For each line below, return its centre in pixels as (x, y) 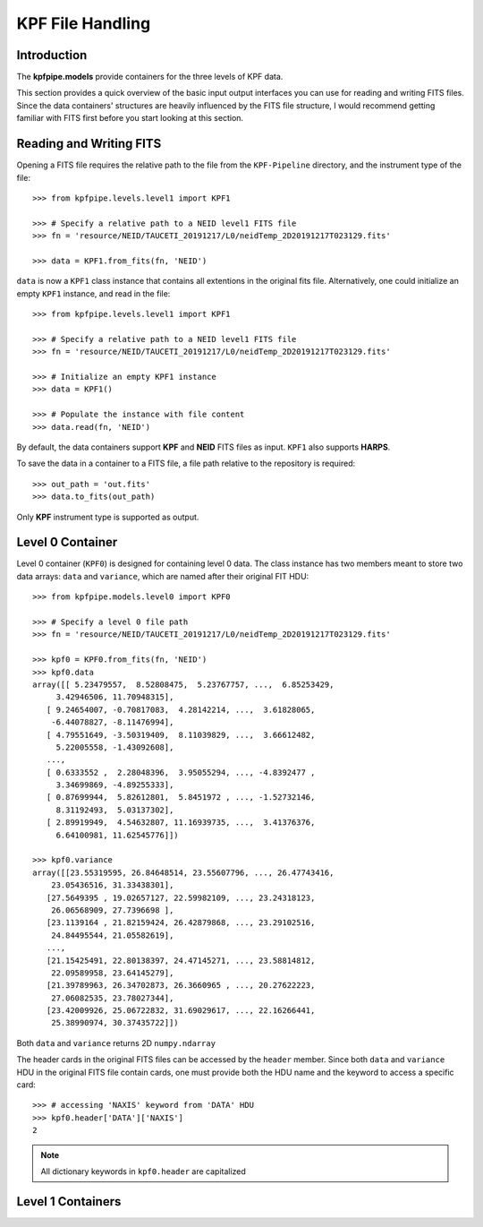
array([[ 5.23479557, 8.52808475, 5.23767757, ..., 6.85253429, (183, 684)
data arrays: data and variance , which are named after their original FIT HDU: (163, 576)
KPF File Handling (84, 23)
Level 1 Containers (69, 1201)
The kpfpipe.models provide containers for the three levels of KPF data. (150, 77)
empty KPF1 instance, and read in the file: (93, 293)
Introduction (52, 55)
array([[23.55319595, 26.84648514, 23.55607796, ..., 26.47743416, (183, 872)
